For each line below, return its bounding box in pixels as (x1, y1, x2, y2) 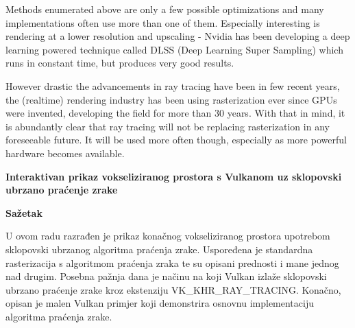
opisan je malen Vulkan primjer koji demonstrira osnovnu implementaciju (5, 296, 314, 310)
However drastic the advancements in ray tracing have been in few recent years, (5, 78, 340, 93)
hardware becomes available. (5, 145, 125, 160)
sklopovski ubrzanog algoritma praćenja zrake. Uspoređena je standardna (5, 242, 313, 256)
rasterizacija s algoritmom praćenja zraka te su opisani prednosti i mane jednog (5, 255, 339, 270)
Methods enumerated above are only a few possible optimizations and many (5, 2, 324, 16)
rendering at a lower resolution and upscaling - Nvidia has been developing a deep (5, 29, 350, 43)
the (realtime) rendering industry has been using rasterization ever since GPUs (5, 92, 337, 106)
